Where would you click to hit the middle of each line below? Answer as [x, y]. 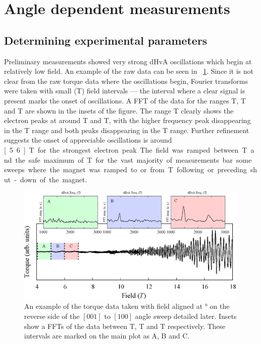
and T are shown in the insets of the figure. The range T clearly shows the [119, 110]
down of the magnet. [53, 179]
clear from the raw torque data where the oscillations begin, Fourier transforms [126, 81]
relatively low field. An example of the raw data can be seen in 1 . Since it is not [129, 71]
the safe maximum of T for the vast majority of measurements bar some [134, 159]
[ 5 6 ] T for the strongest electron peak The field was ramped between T [126, 149]
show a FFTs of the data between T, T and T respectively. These [125, 326]
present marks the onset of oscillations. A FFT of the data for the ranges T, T [125, 100]
